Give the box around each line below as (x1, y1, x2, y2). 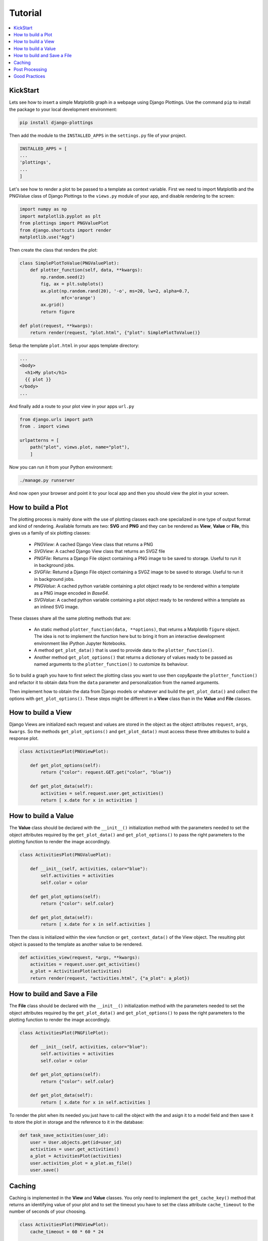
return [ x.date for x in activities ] (40, 797, 137, 803)
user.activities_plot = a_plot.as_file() (30, 1160, 133, 1166)
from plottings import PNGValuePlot (19, 220, 109, 226)
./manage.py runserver (19, 477, 75, 483)
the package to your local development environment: (9, 106, 118, 112)
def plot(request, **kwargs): (19, 323, 93, 329)
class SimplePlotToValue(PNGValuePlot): (19, 260, 119, 266)
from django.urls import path (19, 416, 93, 422)
